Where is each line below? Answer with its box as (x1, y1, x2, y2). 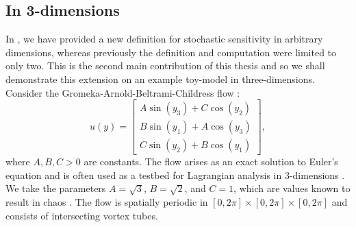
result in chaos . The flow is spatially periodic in (5, 195, 208, 209)
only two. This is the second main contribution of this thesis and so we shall (5, 58, 325, 73)
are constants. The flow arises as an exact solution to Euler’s (84, 154, 338, 169)
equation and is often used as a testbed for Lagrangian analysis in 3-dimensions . (5, 167, 345, 182)
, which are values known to (233, 181, 351, 195)
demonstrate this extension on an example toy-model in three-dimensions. (5, 71, 315, 86)
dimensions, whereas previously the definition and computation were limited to (5, 45, 337, 59)
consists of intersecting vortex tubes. (5, 208, 158, 222)
